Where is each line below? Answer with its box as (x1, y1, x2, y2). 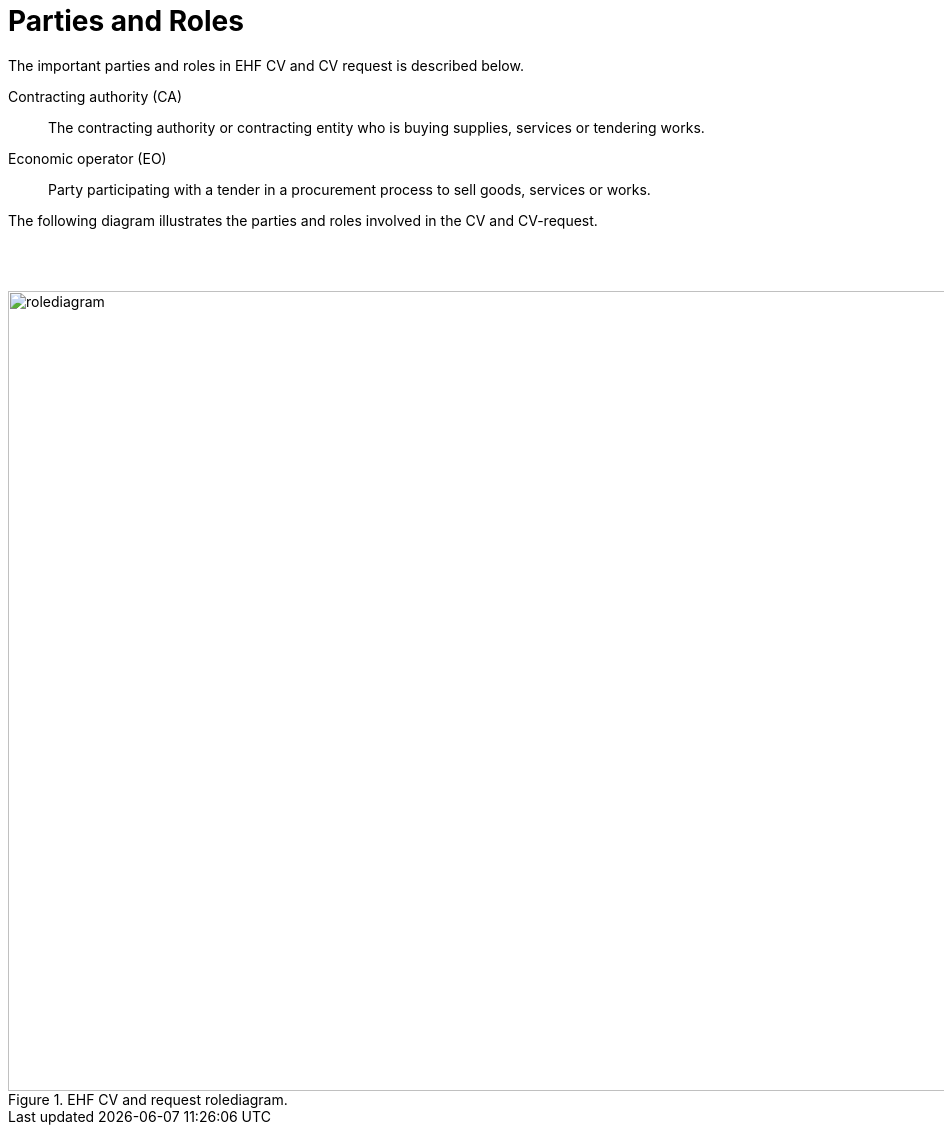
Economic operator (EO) (8, 149, 167, 167)
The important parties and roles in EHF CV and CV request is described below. (8, 56, 524, 74)
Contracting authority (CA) (8, 87, 183, 105)
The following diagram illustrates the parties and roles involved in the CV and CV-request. (8, 211, 598, 229)
